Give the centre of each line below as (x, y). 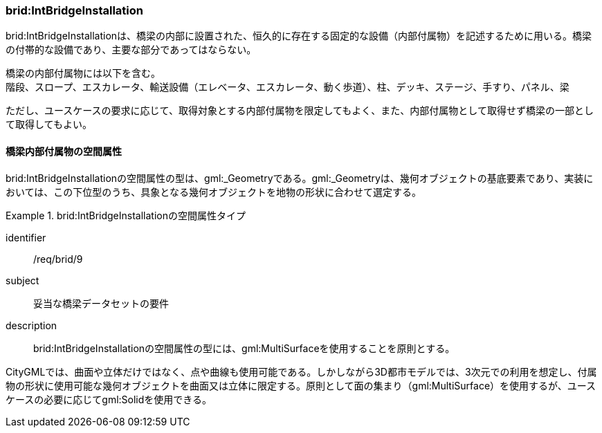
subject (22, 280)
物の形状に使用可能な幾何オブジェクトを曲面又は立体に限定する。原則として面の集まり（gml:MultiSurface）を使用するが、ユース (301, 385)
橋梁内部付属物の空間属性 (64, 151)
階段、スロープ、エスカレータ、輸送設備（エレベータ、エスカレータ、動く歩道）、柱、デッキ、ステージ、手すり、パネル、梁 (288, 87)
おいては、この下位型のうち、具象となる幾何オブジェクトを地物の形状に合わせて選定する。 (213, 192)
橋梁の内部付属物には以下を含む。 (83, 73)
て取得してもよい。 (49, 125)
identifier (26, 237)
